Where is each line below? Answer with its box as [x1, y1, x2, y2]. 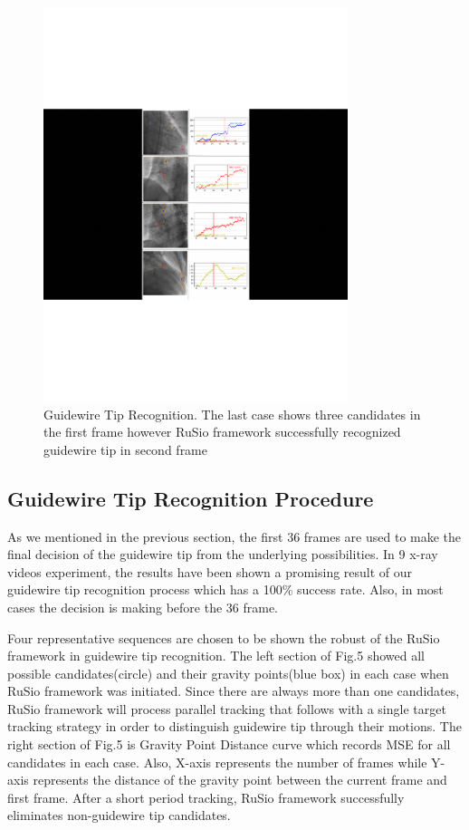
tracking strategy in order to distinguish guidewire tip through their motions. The [7, 717, 462, 736]
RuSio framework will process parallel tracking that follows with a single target [7, 699, 446, 718]
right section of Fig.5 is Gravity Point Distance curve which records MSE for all [7, 735, 451, 754]
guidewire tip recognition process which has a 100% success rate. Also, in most [7, 580, 444, 599]
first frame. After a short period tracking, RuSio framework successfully [7, 787, 405, 806]
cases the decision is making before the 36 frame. [7, 597, 279, 616]
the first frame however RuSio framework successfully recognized [43, 422, 401, 441]
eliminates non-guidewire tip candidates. [7, 806, 231, 825]
